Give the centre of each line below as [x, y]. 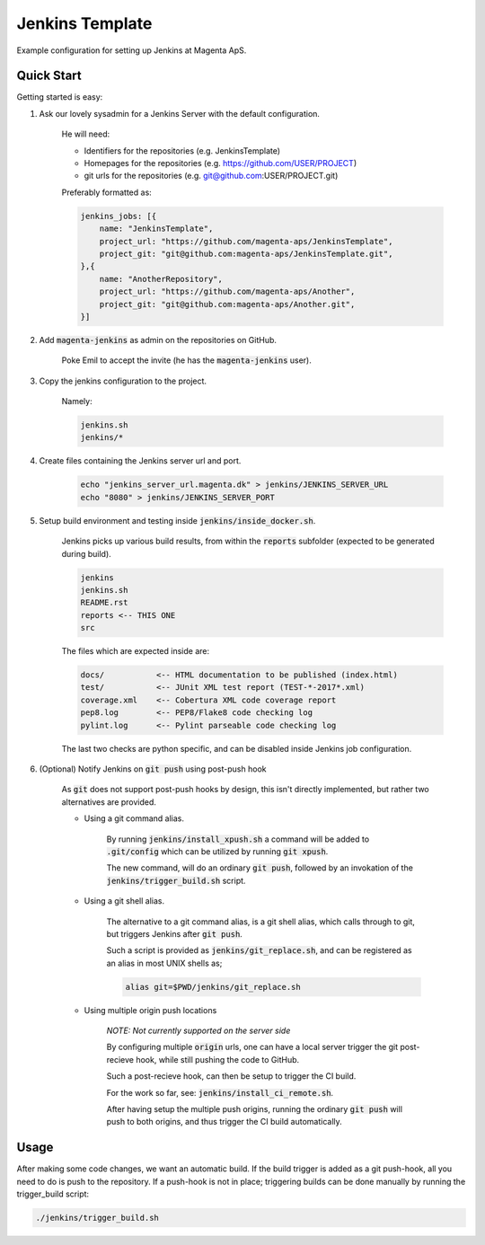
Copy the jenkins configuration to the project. [123, 381]
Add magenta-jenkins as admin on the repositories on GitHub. [158, 340]
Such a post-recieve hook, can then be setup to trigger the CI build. [231, 1076]
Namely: [77, 402]
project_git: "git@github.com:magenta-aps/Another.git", [227, 304]
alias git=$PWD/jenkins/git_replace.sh [213, 987]
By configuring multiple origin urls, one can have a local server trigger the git [252, 1047]
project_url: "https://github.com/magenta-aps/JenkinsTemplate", [246, 241]
